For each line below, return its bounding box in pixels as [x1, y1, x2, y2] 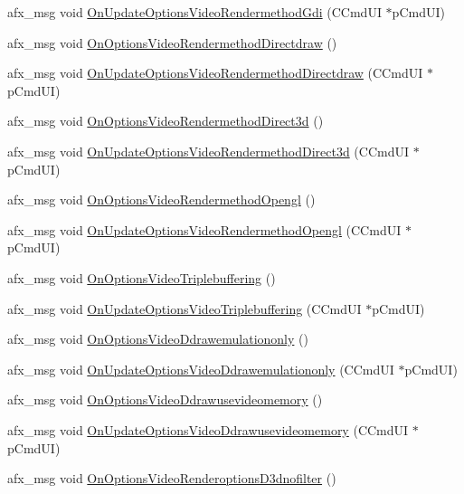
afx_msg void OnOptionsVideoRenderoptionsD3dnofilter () [7, 469, 336, 488]
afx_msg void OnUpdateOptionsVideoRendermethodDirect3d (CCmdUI [7, 141, 410, 160]
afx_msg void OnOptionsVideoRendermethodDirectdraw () [7, 33, 337, 52]
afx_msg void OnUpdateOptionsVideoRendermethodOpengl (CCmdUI [7, 220, 402, 239]
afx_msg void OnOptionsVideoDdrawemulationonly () [7, 329, 308, 348]
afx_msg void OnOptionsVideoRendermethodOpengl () [7, 190, 316, 209]
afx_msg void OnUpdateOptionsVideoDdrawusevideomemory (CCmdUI [7, 420, 409, 439]
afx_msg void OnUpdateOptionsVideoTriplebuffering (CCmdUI [7, 299, 362, 318]
